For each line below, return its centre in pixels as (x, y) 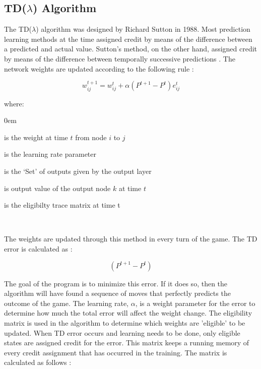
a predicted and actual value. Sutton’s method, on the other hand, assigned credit (131, 49)
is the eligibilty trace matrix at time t (62, 205)
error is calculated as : (38, 248)
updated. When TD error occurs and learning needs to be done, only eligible (122, 332)
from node (91, 137)
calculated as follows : (38, 362)
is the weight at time (36, 137)
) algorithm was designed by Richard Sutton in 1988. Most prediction (143, 29)
